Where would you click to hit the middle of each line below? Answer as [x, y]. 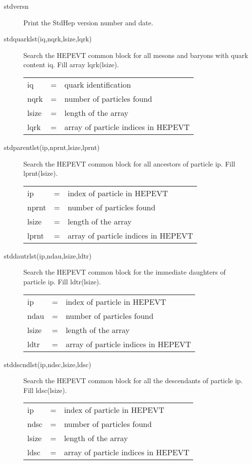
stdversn [16, 6]
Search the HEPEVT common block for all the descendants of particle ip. [133, 380]
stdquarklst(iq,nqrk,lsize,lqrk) [48, 39]
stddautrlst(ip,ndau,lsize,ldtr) [48, 255]
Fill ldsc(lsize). [45, 390]
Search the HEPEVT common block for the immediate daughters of [125, 272]
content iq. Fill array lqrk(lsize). [71, 65]
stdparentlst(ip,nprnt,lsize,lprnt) [52, 147]
